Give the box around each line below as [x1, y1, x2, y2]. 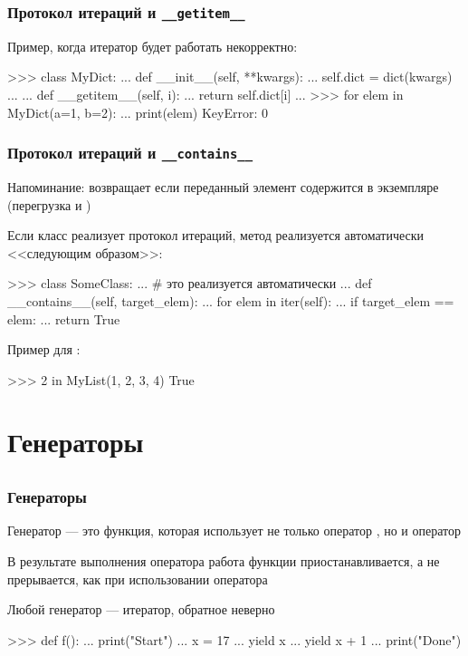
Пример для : [7, 340, 81, 359]
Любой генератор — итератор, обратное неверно [7, 600, 275, 619]
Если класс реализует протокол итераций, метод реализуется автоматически [7, 226, 425, 245]
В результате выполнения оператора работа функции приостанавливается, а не [7, 551, 440, 570]
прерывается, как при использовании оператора [7, 569, 268, 588]
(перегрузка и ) [7, 195, 91, 214]
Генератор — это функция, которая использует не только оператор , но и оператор [7, 521, 461, 540]
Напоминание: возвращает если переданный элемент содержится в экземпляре [7, 177, 439, 196]
